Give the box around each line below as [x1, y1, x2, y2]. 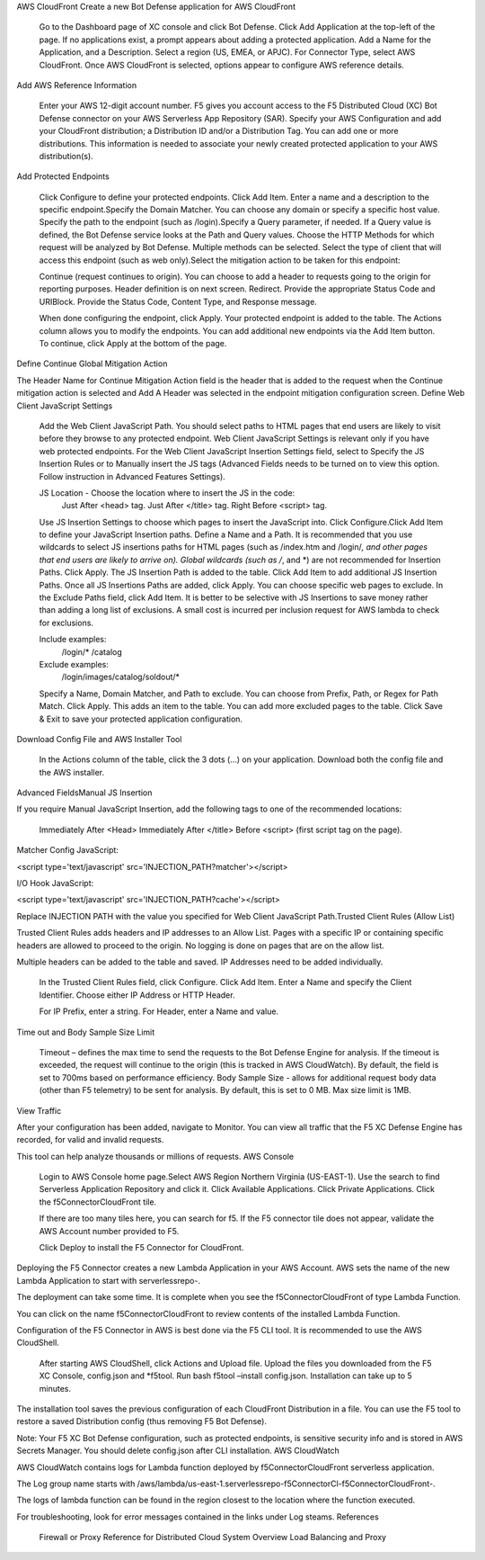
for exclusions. [39, 617, 94, 628]
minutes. [39, 1383, 72, 1394]
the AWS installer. [39, 767, 105, 777]
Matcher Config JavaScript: [16, 845, 119, 856]
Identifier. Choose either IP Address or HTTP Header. [39, 990, 235, 1000]
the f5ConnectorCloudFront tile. [39, 1197, 157, 1207]
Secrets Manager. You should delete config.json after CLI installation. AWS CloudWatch [16, 1445, 340, 1457]
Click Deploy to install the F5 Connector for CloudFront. [39, 1242, 244, 1253]
